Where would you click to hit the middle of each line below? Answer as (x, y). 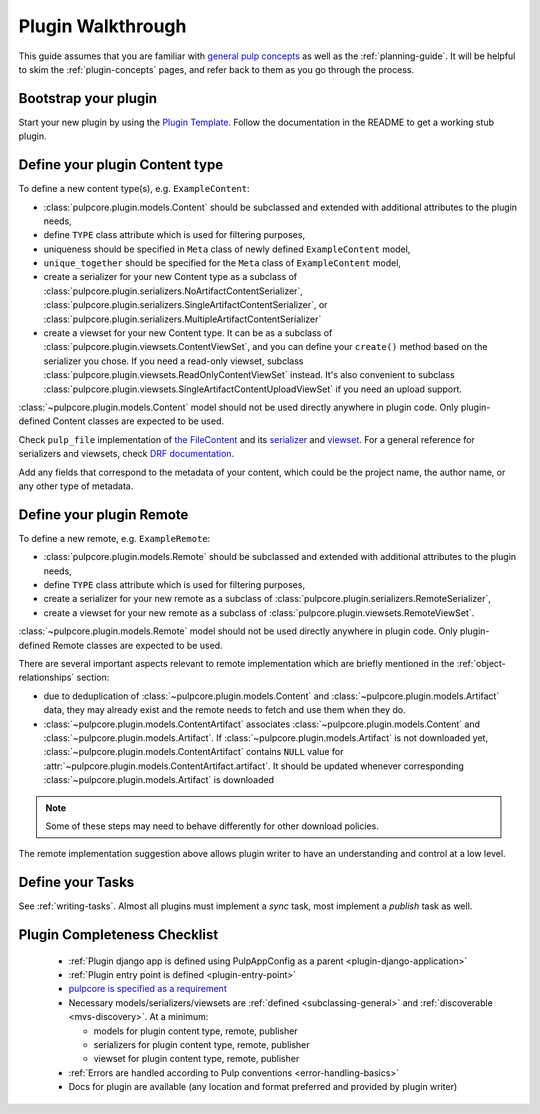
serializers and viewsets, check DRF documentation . (126, 454)
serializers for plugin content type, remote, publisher (201, 1044)
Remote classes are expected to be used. (138, 645)
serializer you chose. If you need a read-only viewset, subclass (173, 361)
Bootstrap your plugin (88, 98)
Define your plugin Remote (103, 514)
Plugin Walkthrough (102, 26)
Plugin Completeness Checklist (118, 934)
